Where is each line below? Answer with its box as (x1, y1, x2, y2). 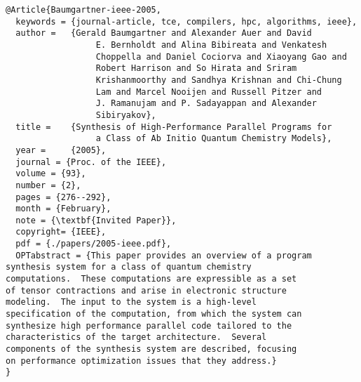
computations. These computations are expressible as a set (6, 274, 297, 284)
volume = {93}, (15, 169, 86, 179)
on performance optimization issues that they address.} (6, 355, 277, 366)
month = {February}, (15, 204, 111, 214)
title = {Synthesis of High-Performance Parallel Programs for (15, 121, 332, 132)
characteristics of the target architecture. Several (6, 332, 267, 343)
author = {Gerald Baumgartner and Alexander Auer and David (15, 28, 312, 39)
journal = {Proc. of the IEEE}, (15, 157, 167, 167)
